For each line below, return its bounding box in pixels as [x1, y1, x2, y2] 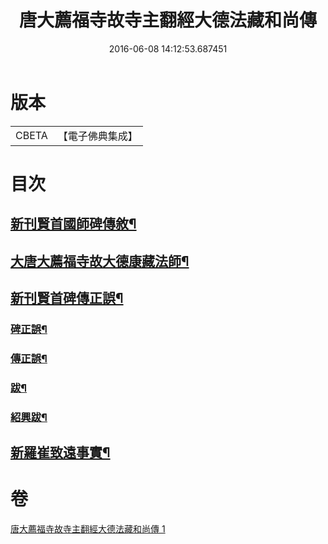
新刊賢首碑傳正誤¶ [10, 290, 124, 307]
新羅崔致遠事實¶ [10, 444, 111, 461]
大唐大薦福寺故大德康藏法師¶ [10, 252, 190, 270]
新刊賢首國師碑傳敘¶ [10, 216, 137, 233]
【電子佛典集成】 [57, 129, 138, 143]
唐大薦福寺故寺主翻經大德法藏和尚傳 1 [10, 523, 166, 535]
